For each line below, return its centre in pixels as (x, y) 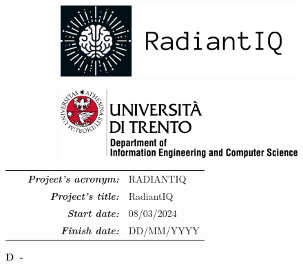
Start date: (93, 213)
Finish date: (90, 230)
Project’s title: (84, 196)
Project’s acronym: (73, 179)
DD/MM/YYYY (164, 230)
